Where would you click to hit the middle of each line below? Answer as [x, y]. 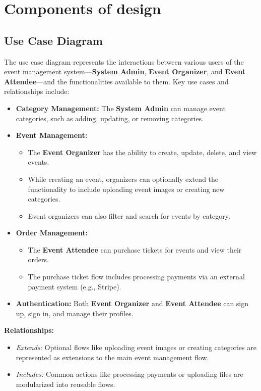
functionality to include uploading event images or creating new [126, 189]
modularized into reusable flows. [66, 384]
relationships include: [37, 91]
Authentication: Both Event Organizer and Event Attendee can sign [132, 303]
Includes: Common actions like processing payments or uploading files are [129, 374]
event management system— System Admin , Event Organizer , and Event [125, 71]
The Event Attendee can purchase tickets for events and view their [135, 249]
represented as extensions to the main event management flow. [112, 357]
